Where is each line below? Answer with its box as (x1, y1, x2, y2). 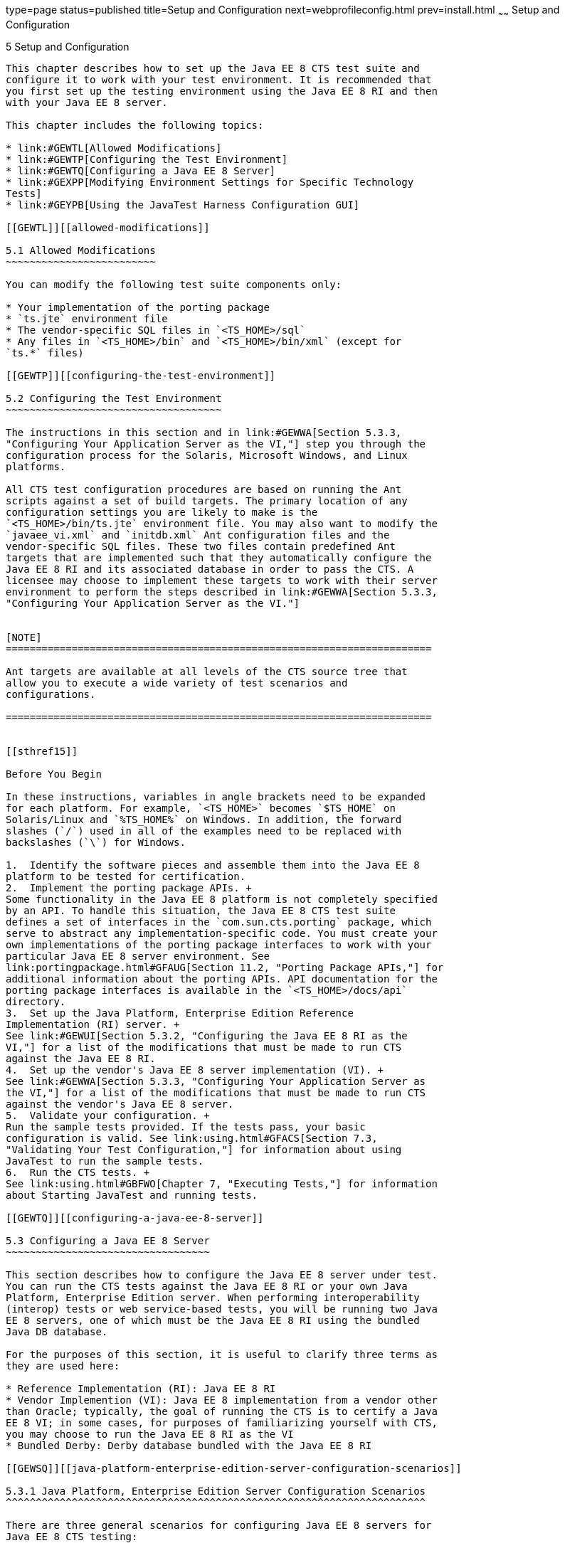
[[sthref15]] (6, 745, 78, 757)
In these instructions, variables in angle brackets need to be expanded (6, 790, 426, 802)
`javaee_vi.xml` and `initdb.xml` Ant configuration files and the (6, 529, 390, 541)
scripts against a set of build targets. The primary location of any (6, 494, 408, 507)
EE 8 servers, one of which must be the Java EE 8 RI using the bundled (6, 1314, 420, 1326)
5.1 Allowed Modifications (6, 244, 156, 256)
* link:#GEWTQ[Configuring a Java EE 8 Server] (6, 164, 276, 176)
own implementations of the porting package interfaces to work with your (6, 938, 432, 950)
